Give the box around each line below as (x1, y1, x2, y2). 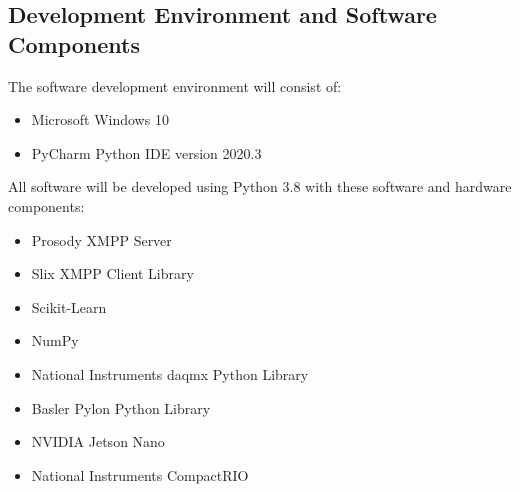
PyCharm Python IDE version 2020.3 (31, 142, 262, 163)
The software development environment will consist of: (8, 75, 342, 96)
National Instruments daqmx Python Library (31, 363, 309, 384)
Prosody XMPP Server (31, 229, 172, 250)
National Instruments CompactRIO (31, 464, 249, 485)
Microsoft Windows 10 (31, 109, 169, 130)
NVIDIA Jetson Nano (31, 431, 165, 452)
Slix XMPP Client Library (31, 263, 194, 284)
